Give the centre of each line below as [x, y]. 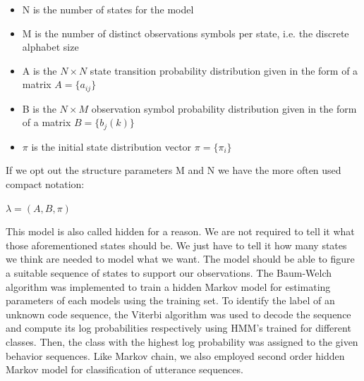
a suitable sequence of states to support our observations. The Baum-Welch [169, 273]
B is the [39, 108]
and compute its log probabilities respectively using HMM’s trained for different [178, 328]
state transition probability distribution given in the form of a [224, 70]
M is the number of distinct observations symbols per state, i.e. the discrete [186, 33]
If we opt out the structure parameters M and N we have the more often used [174, 170]
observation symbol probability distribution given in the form [224, 108]
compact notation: [45, 184]
